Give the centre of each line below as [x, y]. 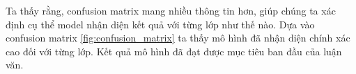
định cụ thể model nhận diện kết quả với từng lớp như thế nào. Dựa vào [160, 24]
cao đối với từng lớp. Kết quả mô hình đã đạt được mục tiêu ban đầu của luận [174, 51]
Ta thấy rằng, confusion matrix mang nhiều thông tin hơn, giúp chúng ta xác [171, 10]
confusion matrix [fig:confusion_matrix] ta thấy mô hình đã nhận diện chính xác [178, 38]
